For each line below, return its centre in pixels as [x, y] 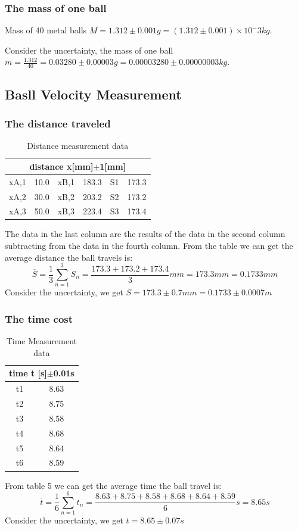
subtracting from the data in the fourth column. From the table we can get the [149, 246]
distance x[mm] [61, 166]
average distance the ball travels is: [69, 257]
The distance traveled [58, 123]
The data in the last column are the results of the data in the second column [145, 234]
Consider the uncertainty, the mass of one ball [89, 50]
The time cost [39, 318]
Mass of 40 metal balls [46, 30]
